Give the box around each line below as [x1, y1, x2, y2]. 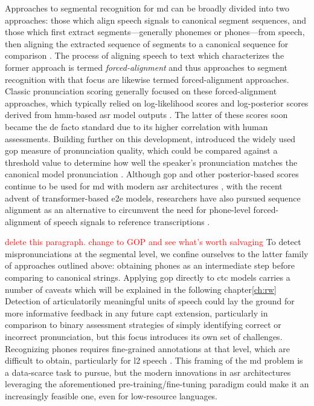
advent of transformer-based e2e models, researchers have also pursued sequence [5, 191, 301, 204]
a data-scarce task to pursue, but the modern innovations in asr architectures [5, 365, 291, 378]
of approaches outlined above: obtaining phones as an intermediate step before [5, 259, 295, 272]
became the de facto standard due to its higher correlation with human [5, 120, 268, 133]
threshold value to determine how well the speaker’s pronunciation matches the [5, 156, 298, 168]
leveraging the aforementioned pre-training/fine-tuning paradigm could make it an [5, 378, 309, 390]
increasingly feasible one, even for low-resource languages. [5, 390, 218, 402]
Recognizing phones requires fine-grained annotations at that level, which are [5, 342, 290, 355]
